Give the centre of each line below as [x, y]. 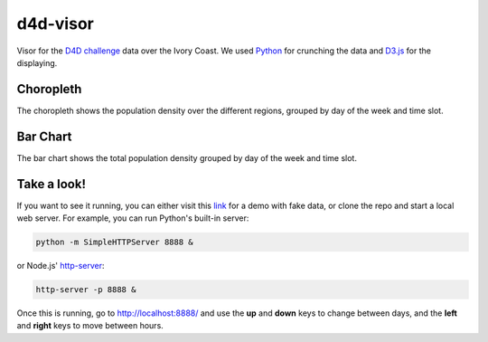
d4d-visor [55, 24]
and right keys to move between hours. [90, 326]
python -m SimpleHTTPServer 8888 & [114, 242]
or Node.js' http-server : [61, 266]
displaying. [37, 62]
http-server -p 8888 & [86, 290]
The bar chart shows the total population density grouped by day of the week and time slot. [187, 157]
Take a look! [51, 184]
